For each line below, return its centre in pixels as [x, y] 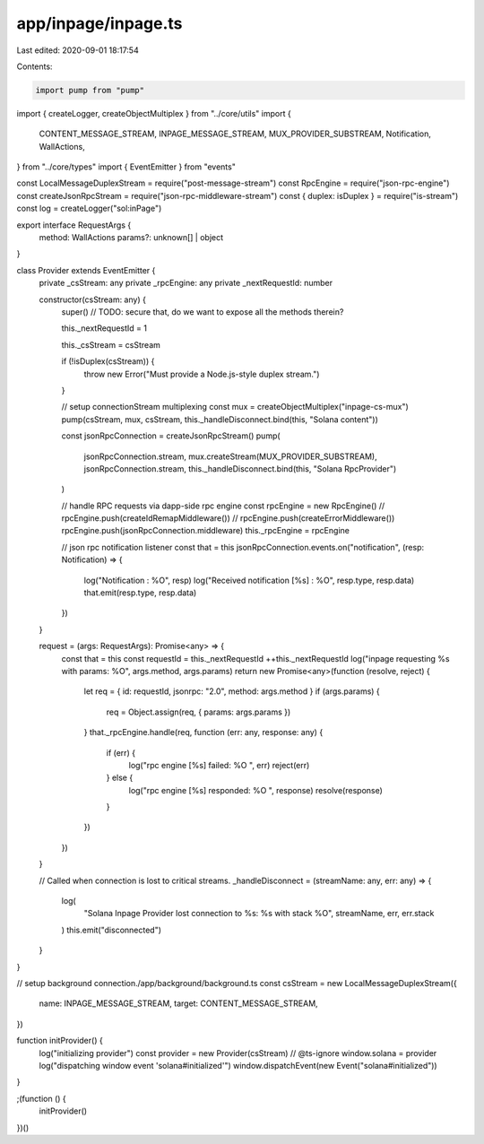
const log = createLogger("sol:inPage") [89, 208]
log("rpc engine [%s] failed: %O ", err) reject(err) [219, 765]
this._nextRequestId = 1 [104, 328]
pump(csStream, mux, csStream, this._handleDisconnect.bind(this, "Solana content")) [220, 419]
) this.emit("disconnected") [111, 930]
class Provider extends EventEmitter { [86, 270]
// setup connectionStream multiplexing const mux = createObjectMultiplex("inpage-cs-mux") [235, 407]
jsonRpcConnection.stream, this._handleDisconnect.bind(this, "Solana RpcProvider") [240, 468]
